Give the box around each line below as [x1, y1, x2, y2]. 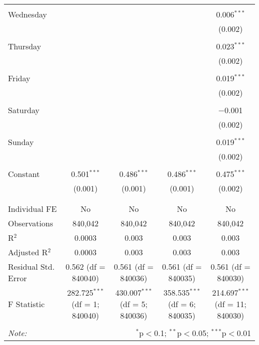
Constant [8, 168, 40, 179]
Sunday [8, 136, 34, 148]
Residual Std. [8, 261, 55, 272]
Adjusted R [8, 246, 48, 258]
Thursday [8, 40, 41, 52]
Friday [8, 72, 30, 84]
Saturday [8, 104, 40, 116]
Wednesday [8, 8, 47, 20]
